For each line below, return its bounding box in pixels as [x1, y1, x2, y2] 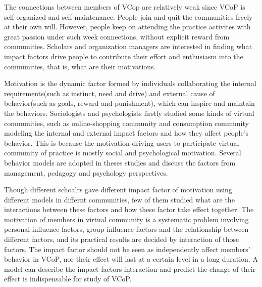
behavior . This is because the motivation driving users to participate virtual [4, 137, 239, 148]
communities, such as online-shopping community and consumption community [4, 117, 249, 128]
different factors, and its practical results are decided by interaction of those [4, 234, 239, 244]
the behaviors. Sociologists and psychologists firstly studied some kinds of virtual [4, 107, 254, 118]
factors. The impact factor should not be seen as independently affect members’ [4, 243, 250, 254]
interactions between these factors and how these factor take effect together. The [4, 204, 254, 215]
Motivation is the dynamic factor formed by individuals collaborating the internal [4, 78, 256, 89]
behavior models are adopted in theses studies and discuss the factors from [4, 157, 236, 168]
